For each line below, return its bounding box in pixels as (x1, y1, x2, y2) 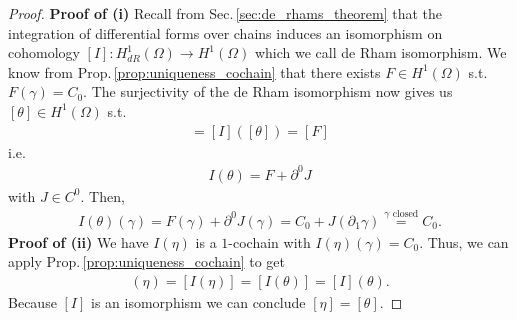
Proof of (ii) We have (8, 231, 149, 252)
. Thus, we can (419, 231, 509, 252)
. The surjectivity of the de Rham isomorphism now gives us (83, 81, 453, 102)
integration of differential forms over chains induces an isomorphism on (8, 22, 443, 43)
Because (8, 291, 57, 312)
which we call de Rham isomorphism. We (254, 42, 507, 63)
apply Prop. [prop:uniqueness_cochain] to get (8, 251, 285, 272)
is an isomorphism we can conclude (91, 291, 306, 312)
